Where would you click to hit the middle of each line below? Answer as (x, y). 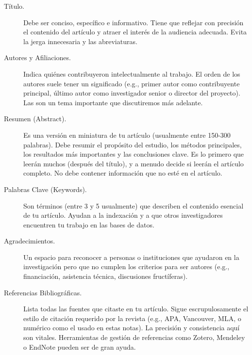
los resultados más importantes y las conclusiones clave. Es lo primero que (134, 154)
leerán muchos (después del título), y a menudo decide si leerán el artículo (134, 163)
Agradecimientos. (30, 241)
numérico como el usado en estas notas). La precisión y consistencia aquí (132, 328)
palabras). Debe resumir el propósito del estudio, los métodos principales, (133, 144)
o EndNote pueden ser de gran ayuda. (80, 347)
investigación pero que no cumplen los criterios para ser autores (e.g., (126, 266)
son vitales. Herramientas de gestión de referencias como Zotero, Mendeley (134, 337)
